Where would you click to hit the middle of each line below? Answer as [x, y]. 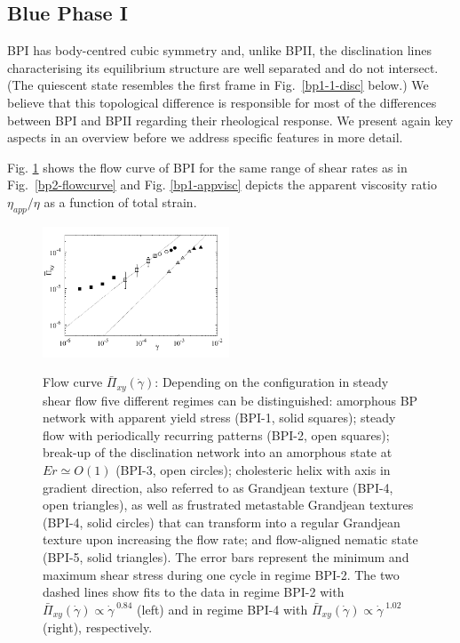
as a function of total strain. [120, 201]
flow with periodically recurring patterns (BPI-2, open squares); [216, 434]
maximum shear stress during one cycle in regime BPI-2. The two [221, 574]
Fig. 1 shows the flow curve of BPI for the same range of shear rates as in [207, 167]
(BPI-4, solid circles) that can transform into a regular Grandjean [222, 522]
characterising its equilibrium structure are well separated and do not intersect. [223, 67]
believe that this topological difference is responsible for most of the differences [222, 102]
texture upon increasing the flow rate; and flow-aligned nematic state [230, 539]
